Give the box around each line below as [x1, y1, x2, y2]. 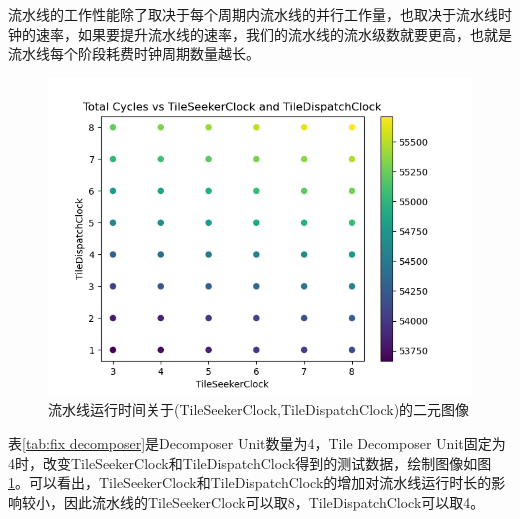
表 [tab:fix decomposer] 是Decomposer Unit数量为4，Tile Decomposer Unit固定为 [8, 432, 506, 453]
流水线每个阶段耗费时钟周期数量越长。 [8, 43, 260, 64]
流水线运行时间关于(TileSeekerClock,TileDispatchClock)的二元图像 [48, 399, 470, 420]
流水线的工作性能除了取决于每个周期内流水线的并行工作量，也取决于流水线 [8, 4, 498, 24]
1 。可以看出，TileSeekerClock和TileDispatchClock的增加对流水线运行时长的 [8, 472, 492, 493]
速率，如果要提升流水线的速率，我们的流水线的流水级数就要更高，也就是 [35, 23, 512, 44]
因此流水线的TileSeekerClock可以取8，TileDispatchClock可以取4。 [63, 491, 485, 512]
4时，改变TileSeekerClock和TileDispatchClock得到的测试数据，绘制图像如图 [8, 452, 492, 473]
